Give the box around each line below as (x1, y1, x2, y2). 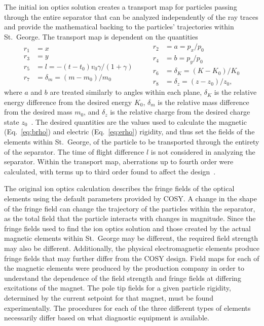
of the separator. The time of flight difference (4, 146, 144, 157)
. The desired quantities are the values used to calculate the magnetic (31, 116, 247, 127)
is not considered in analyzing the (150, 146, 255, 157)
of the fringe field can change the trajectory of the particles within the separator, (4, 203, 255, 213)
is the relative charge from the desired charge (110, 106, 250, 117)
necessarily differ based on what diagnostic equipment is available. (4, 312, 209, 323)
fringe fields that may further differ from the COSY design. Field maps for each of (4, 252, 259, 263)
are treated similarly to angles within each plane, (50, 87, 202, 97)
